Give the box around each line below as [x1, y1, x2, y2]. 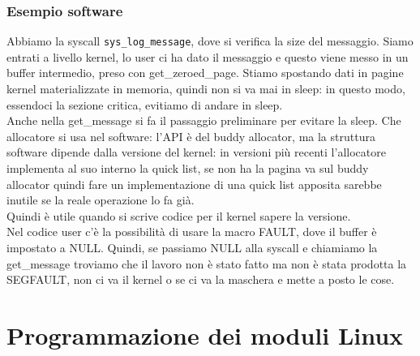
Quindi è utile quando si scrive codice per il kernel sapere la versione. [6, 207, 351, 224]
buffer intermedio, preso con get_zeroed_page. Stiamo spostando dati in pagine [6, 64, 404, 81]
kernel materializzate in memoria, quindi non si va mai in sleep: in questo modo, [6, 80, 405, 97]
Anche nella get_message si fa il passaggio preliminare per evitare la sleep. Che [6, 112, 401, 129]
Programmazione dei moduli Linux [6, 318, 404, 351]
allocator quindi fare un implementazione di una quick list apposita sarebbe [6, 175, 382, 192]
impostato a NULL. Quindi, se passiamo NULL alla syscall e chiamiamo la [6, 239, 378, 255]
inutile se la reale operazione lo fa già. [6, 191, 195, 208]
